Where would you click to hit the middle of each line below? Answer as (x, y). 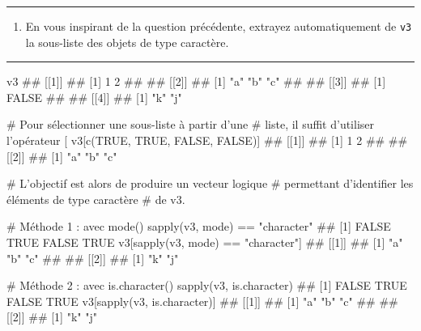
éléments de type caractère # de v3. (96, 199)
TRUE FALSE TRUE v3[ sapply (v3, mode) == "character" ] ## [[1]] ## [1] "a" (205, 242)
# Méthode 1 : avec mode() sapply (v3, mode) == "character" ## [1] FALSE (199, 226)
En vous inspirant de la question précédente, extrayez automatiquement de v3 (219, 26)
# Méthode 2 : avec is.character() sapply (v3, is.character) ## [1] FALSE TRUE (207, 285)
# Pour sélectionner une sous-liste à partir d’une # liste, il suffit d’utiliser (191, 124)
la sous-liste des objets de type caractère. (127, 42)
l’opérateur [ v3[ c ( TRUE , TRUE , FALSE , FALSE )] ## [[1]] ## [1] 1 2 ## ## (207, 140)
